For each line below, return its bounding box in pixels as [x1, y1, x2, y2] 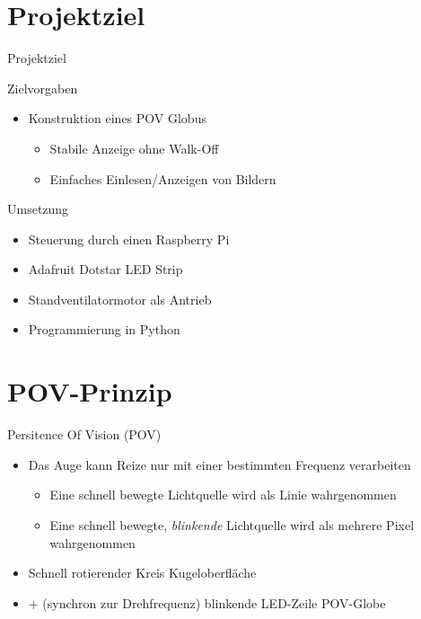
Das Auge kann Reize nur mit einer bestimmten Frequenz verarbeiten [28, 455, 411, 473]
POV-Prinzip [7, 373, 172, 410]
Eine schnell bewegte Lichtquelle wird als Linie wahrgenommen [49, 485, 397, 504]
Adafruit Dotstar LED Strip [28, 260, 183, 279]
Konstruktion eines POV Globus [28, 109, 206, 128]
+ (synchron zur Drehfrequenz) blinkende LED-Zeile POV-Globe [28, 593, 386, 612]
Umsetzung [7, 199, 69, 218]
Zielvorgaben [7, 78, 78, 97]
